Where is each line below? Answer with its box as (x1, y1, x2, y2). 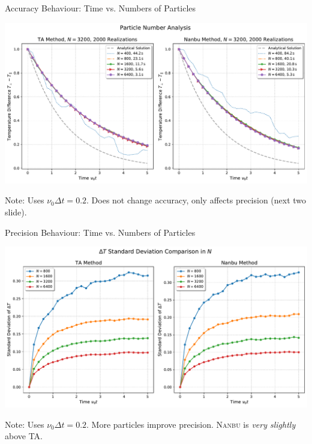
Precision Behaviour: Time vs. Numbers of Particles (5, 226, 196, 238)
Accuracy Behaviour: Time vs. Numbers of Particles (5, 2, 196, 14)
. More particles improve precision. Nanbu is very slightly (86, 418, 296, 430)
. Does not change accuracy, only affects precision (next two (86, 194, 307, 206)
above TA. (5, 430, 43, 442)
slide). (5, 206, 27, 218)
